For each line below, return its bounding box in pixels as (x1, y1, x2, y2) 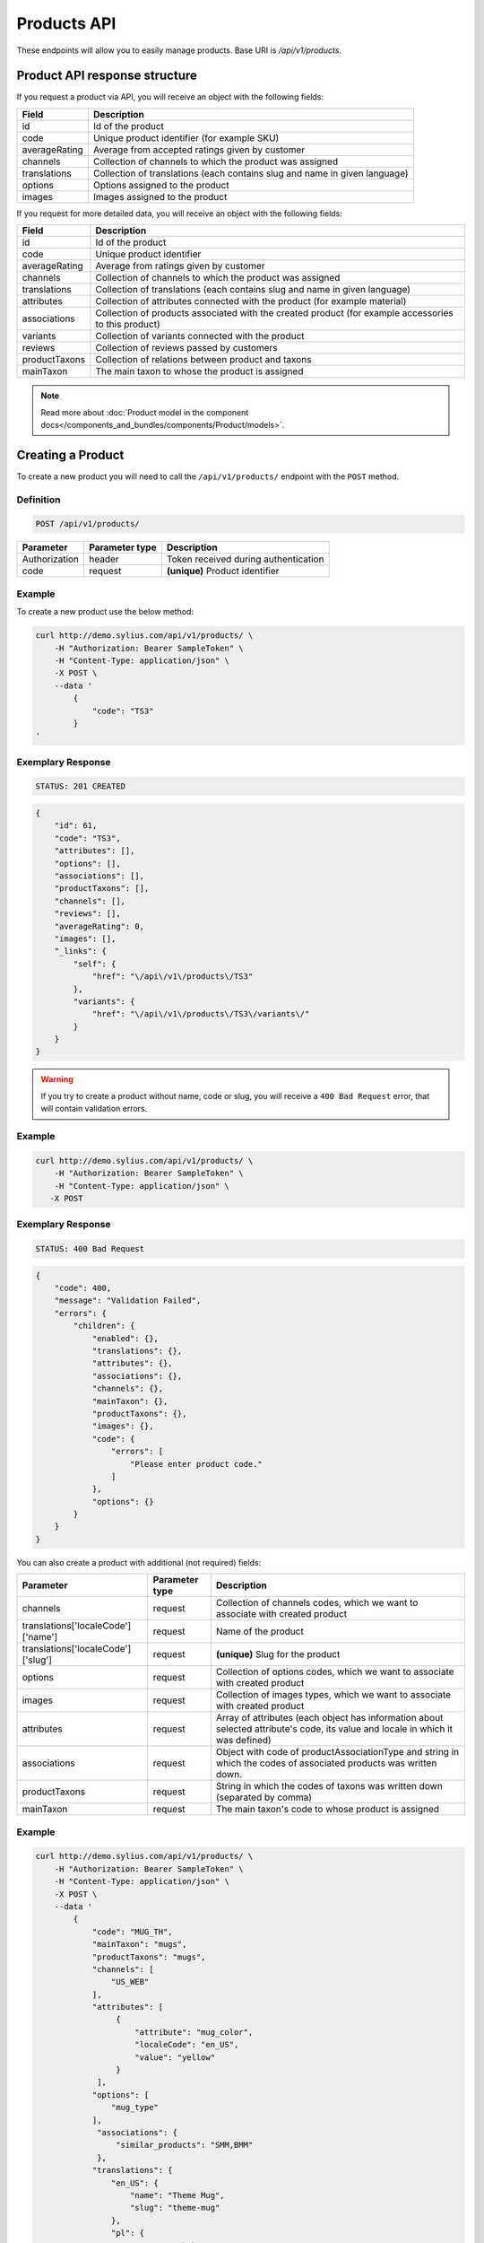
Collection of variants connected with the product (95, 330, 305, 343)
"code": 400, (54, 1283, 112, 1294)
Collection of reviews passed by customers (95, 342, 278, 354)
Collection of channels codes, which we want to (215, 1597, 419, 1610)
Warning (40, 1074, 73, 1085)
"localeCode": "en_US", (134, 2039, 239, 2050)
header (89, 553, 120, 565)
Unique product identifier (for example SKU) (92, 131, 280, 144)
